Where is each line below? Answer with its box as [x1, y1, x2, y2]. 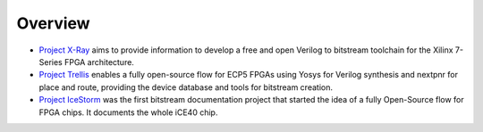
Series [38, 56, 63, 67]
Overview [16, 13, 90, 33]
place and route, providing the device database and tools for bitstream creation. [38, 81, 333, 93]
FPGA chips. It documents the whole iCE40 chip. [38, 107, 218, 118]
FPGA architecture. [64, 56, 134, 67]
